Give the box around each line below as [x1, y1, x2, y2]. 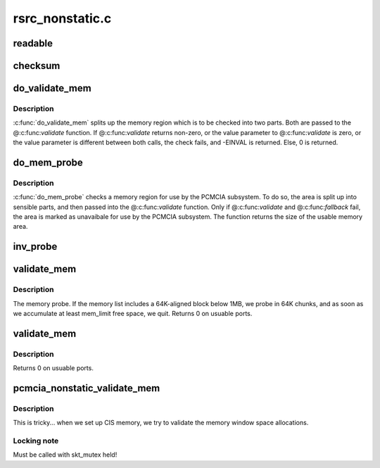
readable [13, 37, 53, 49]
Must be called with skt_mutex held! [13, 450, 118, 459]
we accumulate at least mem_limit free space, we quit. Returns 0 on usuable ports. [13, 310, 253, 318]
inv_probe [13, 241, 58, 253]
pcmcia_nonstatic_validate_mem [13, 382, 160, 394]
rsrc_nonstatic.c [13, 11, 112, 26]
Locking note [13, 436, 59, 446]
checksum [13, 60, 61, 72]
